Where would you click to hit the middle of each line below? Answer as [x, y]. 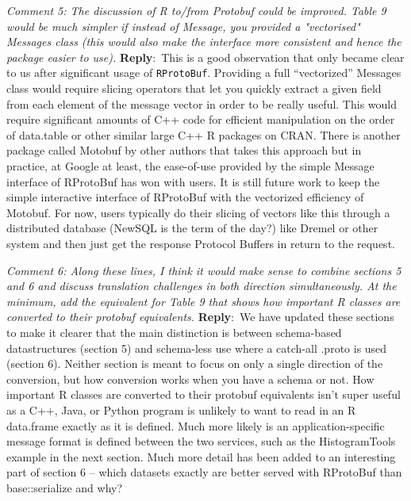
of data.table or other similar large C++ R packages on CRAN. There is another [204, 134]
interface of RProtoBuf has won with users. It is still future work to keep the [193, 181]
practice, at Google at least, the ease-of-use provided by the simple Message [190, 166]
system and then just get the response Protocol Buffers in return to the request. [201, 243]
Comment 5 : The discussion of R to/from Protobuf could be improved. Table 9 [196, 10]
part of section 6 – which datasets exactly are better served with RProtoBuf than [204, 472]
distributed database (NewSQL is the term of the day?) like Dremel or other [192, 228]
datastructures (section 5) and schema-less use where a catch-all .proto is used [197, 348]
